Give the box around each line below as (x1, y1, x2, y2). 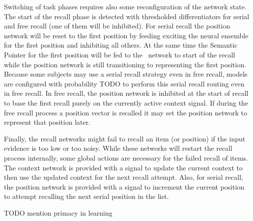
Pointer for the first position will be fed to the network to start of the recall (4, 49, 235, 59)
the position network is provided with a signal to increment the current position (4, 181, 245, 192)
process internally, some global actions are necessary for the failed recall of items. (4, 152, 248, 163)
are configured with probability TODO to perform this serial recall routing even (4, 78, 245, 88)
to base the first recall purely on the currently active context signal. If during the (4, 97, 249, 108)
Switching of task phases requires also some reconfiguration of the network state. (4, 1, 247, 11)
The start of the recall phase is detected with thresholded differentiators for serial (4, 11, 250, 21)
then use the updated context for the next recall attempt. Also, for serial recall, (4, 172, 243, 182)
